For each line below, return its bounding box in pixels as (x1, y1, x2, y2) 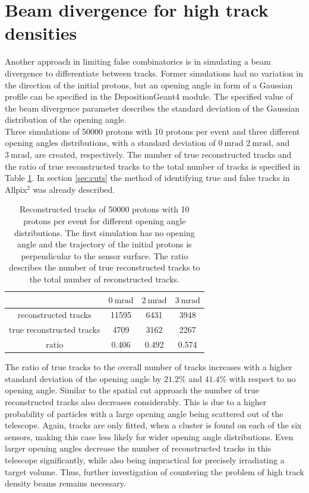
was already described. (33, 183, 115, 195)
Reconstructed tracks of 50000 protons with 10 (20, 203, 190, 215)
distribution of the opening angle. (5, 113, 127, 126)
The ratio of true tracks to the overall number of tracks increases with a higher (5, 361, 292, 373)
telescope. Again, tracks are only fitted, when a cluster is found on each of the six (5, 419, 302, 431)
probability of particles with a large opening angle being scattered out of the (5, 407, 283, 419)
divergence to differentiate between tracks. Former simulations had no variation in (5, 66, 303, 79)
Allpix (5, 183, 27, 195)
